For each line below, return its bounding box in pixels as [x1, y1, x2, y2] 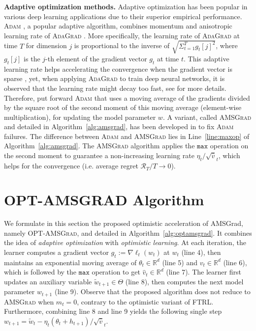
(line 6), [223, 257, 247, 267]
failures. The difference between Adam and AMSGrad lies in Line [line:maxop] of [4, 131, 250, 141]
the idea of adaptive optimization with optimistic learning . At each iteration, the [4, 237, 246, 248]
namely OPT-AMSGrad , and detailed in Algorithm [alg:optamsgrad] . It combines [4, 227, 252, 238]
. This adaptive [184, 53, 229, 63]
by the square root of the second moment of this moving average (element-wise [4, 102, 242, 112]
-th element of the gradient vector [45, 53, 147, 63]
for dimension [26, 40, 67, 51]
